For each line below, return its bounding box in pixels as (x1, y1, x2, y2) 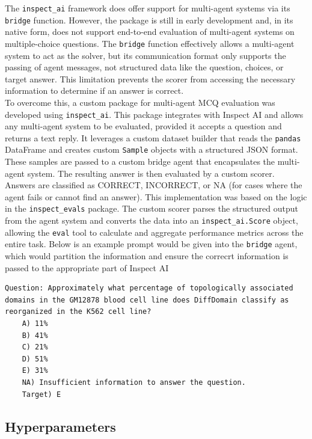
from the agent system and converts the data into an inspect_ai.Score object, (5, 214, 298, 227)
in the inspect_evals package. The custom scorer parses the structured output (5, 202, 298, 215)
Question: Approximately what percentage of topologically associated (5, 284, 293, 293)
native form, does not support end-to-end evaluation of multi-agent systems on (5, 25, 295, 38)
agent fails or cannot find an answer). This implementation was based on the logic (5, 190, 307, 203)
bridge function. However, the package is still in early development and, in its (5, 13, 293, 26)
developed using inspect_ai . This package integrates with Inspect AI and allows (5, 108, 304, 120)
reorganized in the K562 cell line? (5, 307, 151, 316)
